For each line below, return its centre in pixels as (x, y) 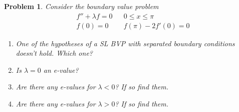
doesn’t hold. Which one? (54, 53)
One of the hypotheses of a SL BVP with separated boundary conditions (125, 43)
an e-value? (61, 70)
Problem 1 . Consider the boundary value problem (81, 6)
